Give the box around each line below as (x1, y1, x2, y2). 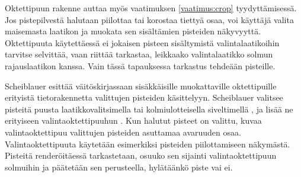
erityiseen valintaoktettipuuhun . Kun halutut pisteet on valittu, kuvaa (5, 114, 262, 127)
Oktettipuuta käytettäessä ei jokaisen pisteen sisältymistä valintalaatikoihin (5, 36, 280, 49)
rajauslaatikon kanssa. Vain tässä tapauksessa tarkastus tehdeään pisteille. (5, 59, 276, 72)
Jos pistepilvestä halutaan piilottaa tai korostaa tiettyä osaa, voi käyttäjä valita (5, 13, 294, 25)
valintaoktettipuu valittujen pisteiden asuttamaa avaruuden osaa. (5, 125, 241, 138)
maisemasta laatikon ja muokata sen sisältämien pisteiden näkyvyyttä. (5, 25, 261, 37)
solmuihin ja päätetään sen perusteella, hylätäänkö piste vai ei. (5, 160, 233, 173)
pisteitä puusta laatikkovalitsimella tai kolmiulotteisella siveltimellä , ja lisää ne (5, 102, 293, 115)
